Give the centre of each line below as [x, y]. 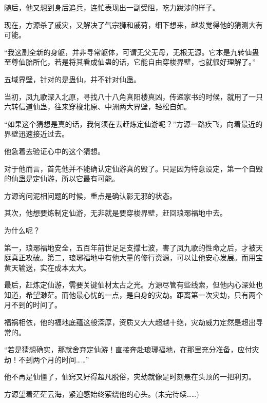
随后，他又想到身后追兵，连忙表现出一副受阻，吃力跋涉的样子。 [112, 7]
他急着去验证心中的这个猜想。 [54, 151]
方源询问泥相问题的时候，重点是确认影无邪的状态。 [90, 195]
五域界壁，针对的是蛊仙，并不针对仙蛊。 [72, 79]
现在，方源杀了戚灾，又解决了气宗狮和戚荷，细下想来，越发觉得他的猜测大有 [133, 24]
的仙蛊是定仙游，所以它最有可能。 [62, 178]
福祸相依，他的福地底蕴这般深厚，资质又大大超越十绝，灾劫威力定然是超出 [130, 322]
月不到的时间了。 [33, 305]
